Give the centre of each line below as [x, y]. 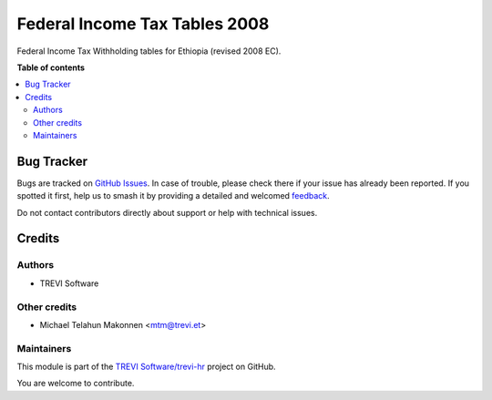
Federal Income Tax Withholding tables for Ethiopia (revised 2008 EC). [149, 51]
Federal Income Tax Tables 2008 [143, 24]
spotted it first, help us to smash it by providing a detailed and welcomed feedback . [173, 196]
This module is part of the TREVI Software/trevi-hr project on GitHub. [147, 367]
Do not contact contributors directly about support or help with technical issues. [167, 212]
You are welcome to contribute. [76, 384]
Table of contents [51, 67]
